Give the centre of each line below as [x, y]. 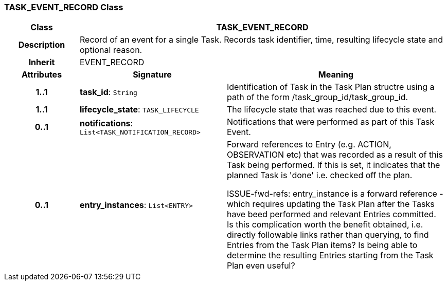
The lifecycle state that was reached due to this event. [332, 110]
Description [42, 45]
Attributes [42, 75]
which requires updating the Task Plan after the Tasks [330, 204]
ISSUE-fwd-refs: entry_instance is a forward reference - [335, 194]
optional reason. [111, 50]
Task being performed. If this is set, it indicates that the [333, 165]
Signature [152, 75]
